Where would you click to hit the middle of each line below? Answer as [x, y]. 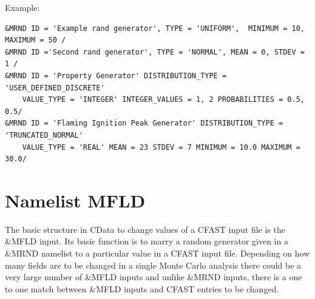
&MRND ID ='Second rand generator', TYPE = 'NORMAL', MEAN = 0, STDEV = [155, 52]
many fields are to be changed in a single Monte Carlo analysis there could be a [153, 265]
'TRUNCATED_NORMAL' [44, 135]
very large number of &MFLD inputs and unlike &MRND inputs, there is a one [154, 277]
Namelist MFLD [75, 200]
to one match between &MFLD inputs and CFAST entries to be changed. [142, 288]
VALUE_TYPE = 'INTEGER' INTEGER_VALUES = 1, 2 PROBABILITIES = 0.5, [163, 100]
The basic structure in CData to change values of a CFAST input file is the [145, 229]
